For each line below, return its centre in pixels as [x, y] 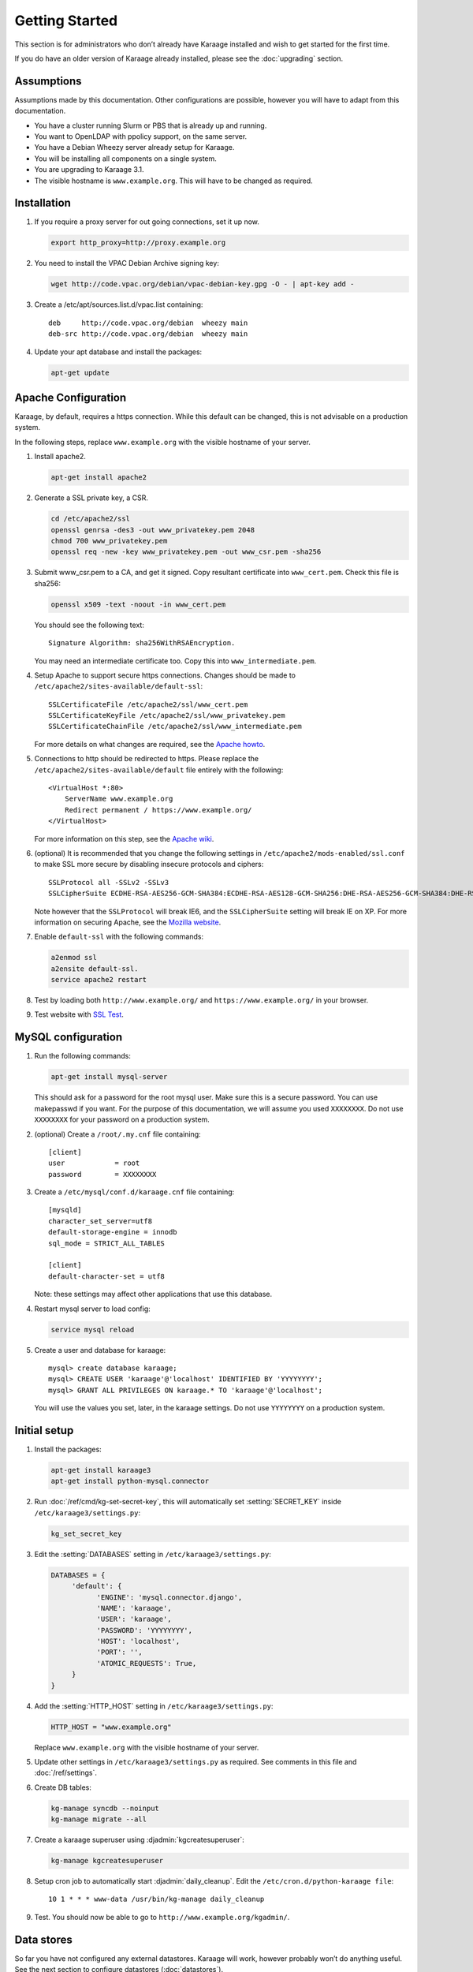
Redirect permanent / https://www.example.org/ [158, 810]
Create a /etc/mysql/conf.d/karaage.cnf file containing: [134, 1192]
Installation [43, 203]
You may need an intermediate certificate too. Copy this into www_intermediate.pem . [175, 661]
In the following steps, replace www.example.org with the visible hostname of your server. [163, 442]
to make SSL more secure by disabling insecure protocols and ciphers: [149, 865]
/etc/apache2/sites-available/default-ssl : [119, 686]
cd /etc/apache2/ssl [90, 519]
